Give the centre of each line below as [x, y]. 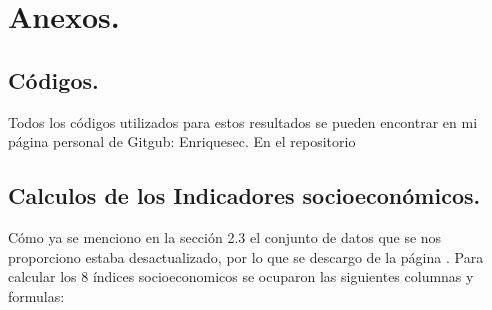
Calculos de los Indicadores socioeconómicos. [244, 195]
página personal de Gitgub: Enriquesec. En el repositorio [182, 141]
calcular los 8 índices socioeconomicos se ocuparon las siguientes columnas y [241, 276]
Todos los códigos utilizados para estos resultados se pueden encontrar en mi [243, 121]
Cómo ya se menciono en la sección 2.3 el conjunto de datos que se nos [225, 236]
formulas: [36, 295]
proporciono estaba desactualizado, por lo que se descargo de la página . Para [246, 256]
